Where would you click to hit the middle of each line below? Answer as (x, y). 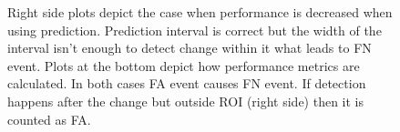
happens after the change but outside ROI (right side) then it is (186, 101)
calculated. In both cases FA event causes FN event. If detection (187, 83)
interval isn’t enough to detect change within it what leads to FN (190, 48)
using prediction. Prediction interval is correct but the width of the (195, 30)
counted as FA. (49, 119)
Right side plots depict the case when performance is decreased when (200, 12)
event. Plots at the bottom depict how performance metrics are (184, 65)
